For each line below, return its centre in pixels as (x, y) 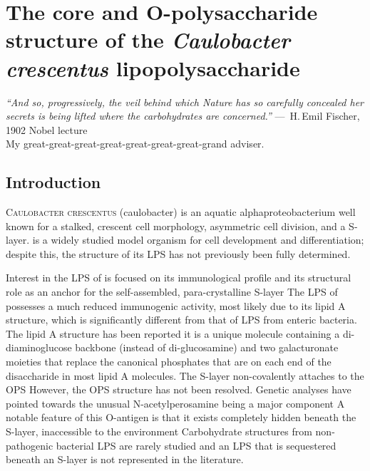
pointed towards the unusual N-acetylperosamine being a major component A (175, 403)
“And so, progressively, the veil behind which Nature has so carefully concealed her (185, 102)
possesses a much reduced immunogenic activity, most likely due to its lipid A (176, 305)
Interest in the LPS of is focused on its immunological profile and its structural (179, 278)
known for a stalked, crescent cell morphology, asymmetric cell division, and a (176, 226)
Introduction (53, 182)
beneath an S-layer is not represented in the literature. (125, 459)
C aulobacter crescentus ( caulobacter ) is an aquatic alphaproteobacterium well (181, 212)
